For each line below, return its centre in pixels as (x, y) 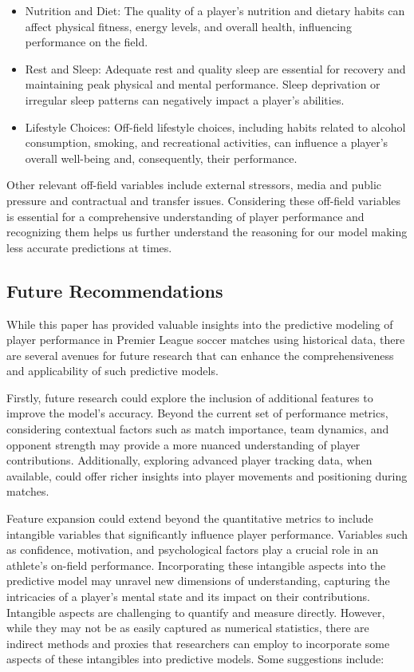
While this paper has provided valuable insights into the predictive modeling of (200, 324)
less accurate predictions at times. (89, 247)
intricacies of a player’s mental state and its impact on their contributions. (188, 597)
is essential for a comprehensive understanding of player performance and (185, 216)
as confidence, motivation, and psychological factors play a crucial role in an (193, 549)
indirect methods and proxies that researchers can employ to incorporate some (198, 643)
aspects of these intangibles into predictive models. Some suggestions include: (195, 659)
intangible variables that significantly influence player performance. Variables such (207, 534)
